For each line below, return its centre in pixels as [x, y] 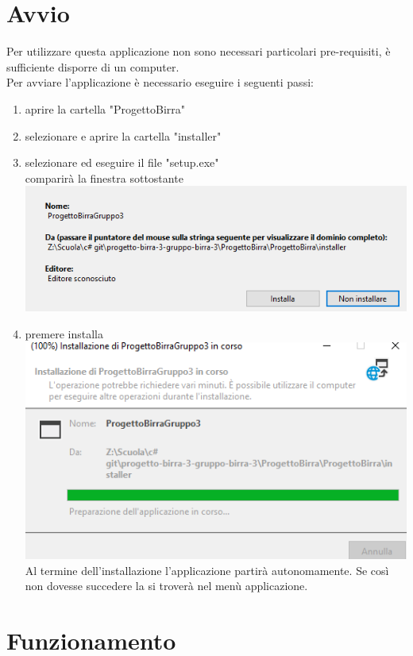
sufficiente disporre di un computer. [93, 66]
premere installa [64, 334]
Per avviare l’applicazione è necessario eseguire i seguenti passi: [160, 82]
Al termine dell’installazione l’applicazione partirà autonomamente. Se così [207, 570]
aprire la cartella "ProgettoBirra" [105, 108]
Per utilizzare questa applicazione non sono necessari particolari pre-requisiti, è [199, 51]
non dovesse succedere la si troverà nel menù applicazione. [166, 586]
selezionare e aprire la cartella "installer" [123, 135]
